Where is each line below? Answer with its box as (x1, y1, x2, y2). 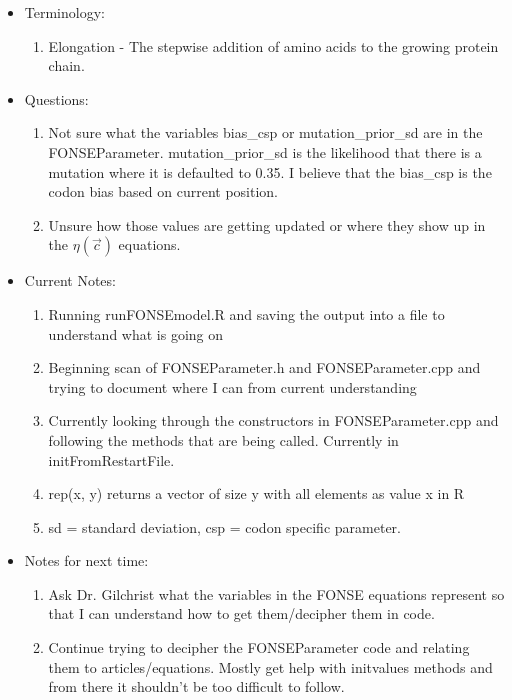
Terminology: (24, 2, 105, 22)
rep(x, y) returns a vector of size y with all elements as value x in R (48, 483, 465, 504)
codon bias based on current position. (48, 181, 278, 202)
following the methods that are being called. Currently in (48, 429, 399, 450)
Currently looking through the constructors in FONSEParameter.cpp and (48, 410, 499, 431)
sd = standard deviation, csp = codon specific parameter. (48, 516, 401, 537)
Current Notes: (24, 270, 116, 291)
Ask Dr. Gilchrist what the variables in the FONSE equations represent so (48, 583, 505, 604)
